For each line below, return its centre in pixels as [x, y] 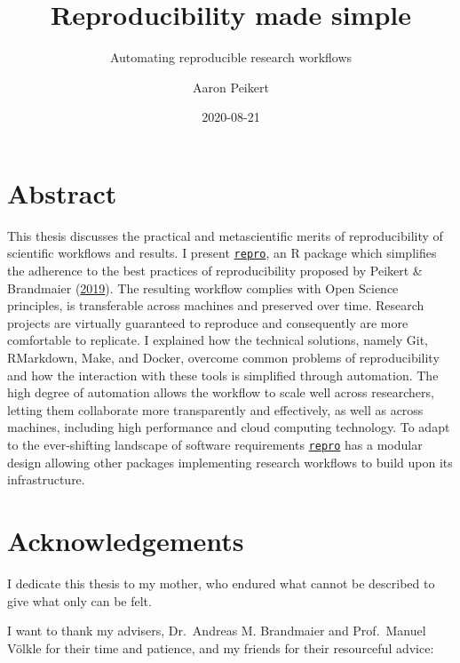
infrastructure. [46, 479]
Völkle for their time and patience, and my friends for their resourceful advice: [221, 647]
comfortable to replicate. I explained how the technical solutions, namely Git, [218, 340]
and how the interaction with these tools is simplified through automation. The [223, 375]
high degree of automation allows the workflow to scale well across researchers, [221, 392]
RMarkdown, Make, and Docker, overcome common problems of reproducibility [223, 358]
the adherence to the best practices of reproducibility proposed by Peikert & [215, 271]
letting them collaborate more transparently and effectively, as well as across [215, 409]
